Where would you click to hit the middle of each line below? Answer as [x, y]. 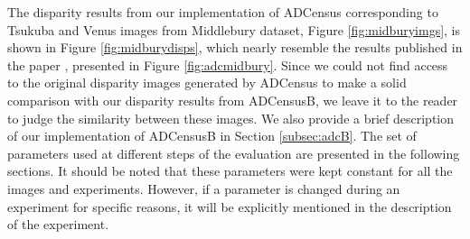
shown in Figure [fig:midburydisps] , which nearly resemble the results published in [235, 47]
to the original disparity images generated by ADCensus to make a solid [207, 83]
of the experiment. [58, 224]
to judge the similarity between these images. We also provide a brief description [231, 118]
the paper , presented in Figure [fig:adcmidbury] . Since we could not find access [228, 64]
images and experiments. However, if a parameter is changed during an [204, 188]
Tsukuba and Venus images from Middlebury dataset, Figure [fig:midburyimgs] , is [234, 29]
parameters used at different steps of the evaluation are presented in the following [234, 153]
